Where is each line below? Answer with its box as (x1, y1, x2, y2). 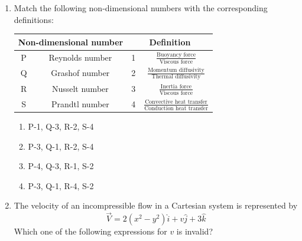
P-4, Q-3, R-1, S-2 (28, 160, 94, 172)
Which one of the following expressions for (14, 225, 167, 237)
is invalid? (176, 225, 213, 237)
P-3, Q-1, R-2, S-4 (28, 140, 94, 152)
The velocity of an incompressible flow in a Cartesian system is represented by (14, 199, 298, 212)
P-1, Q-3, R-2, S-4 (28, 120, 94, 133)
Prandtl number (51, 97, 109, 110)
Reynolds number (48, 51, 112, 63)
